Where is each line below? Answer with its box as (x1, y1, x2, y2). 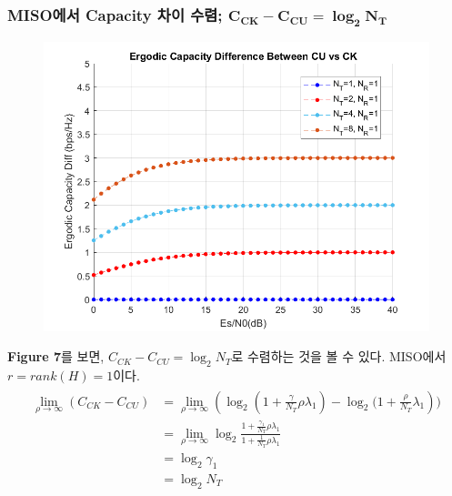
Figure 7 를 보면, (7, 347, 105, 366)
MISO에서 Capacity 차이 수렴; (7, 3, 223, 25)
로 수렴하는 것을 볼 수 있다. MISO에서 (231, 347, 447, 366)
